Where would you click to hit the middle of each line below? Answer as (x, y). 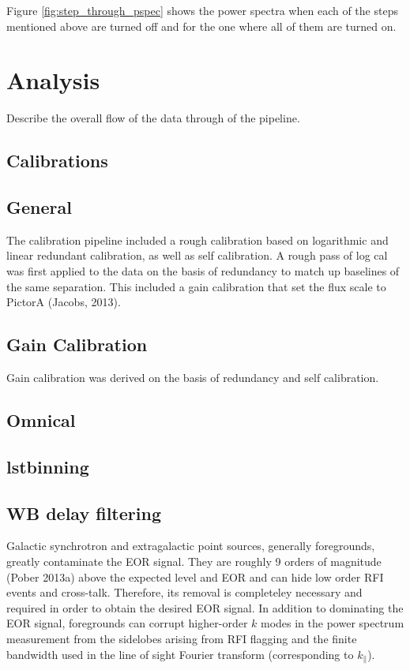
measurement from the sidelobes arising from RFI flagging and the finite (182, 638)
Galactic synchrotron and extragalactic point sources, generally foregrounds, (191, 546)
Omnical (41, 420)
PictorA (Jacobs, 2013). (64, 302)
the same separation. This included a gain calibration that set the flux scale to (196, 286)
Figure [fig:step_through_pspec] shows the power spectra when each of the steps (202, 10)
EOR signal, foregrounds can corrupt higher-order (127, 623)
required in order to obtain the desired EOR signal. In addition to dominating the (205, 607)
